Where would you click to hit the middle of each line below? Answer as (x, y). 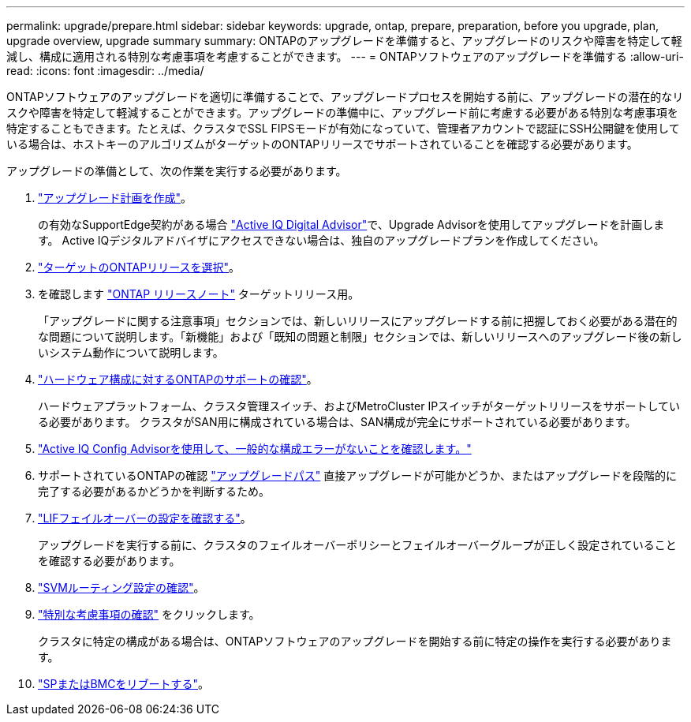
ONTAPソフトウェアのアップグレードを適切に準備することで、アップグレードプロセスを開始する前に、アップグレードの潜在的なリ (345, 97)
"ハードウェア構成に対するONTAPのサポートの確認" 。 (178, 379)
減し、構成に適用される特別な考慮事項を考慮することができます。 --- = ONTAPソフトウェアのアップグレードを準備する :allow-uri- (345, 56)
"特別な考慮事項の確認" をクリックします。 (149, 614)
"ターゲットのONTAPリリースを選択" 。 (139, 267)
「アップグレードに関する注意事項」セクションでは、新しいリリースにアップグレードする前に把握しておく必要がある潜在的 (358, 321)
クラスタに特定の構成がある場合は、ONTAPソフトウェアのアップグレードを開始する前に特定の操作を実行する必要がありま (355, 641)
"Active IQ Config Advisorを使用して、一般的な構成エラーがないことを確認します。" (255, 449)
